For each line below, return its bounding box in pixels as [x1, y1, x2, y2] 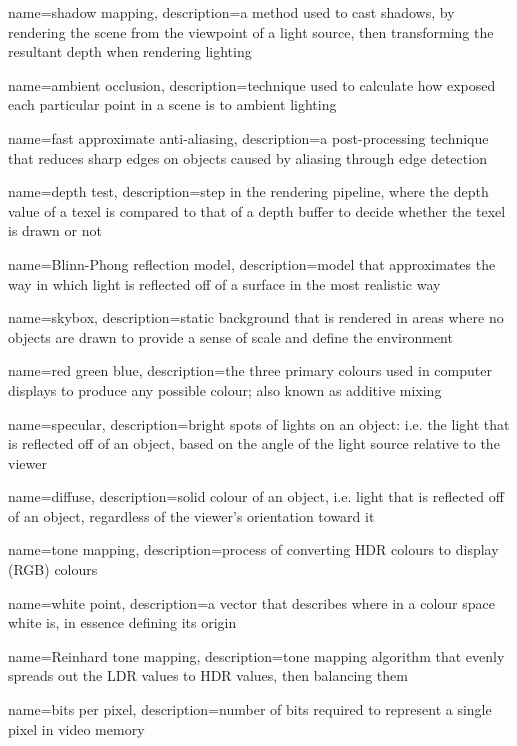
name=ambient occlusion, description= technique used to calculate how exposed [8, 74, 496, 95]
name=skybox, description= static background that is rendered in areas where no [8, 307, 504, 328]
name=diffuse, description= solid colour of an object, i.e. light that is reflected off [8, 486, 504, 507]
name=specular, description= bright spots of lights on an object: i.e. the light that [8, 413, 510, 434]
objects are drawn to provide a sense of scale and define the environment [8, 326, 453, 347]
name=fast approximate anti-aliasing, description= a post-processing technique [8, 127, 489, 148]
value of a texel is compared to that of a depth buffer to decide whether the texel [8, 200, 506, 221]
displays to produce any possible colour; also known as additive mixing [8, 379, 442, 400]
